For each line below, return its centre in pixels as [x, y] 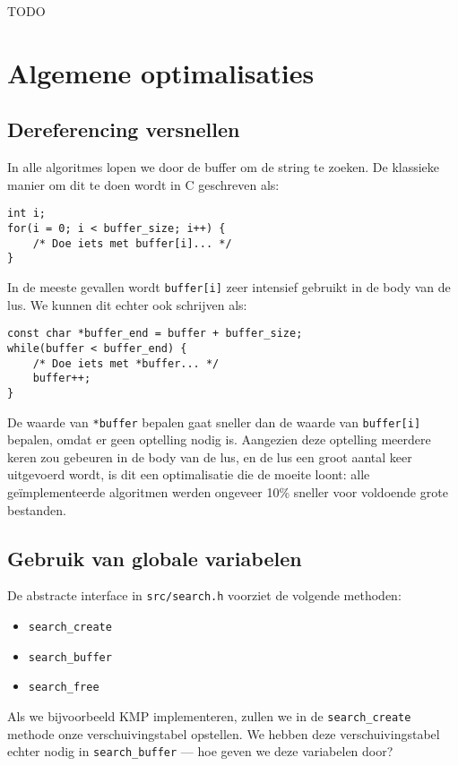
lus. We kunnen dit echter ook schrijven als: [127, 304]
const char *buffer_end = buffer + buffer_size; [155, 334]
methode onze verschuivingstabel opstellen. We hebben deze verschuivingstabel [224, 733]
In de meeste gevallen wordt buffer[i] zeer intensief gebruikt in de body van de [229, 286]
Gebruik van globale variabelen [155, 558]
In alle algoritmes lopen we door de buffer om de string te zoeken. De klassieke [224, 167]
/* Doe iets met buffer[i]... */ [132, 243]
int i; [26, 214]
